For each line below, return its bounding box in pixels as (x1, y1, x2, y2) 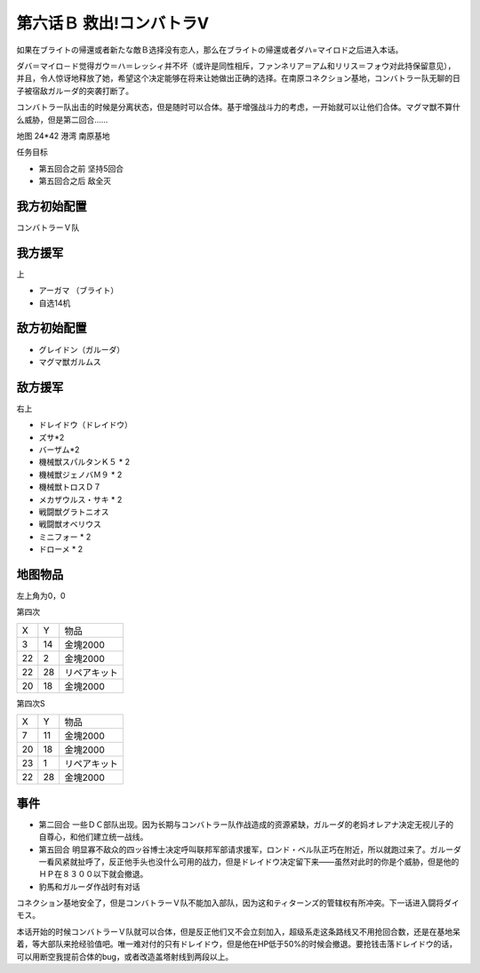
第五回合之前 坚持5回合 (38, 163, 124, 173)
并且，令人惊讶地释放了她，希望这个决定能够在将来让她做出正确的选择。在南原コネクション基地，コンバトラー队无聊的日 (16, 73, 461, 84)
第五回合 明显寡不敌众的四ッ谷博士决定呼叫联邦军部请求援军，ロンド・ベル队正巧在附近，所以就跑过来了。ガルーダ (38, 844, 461, 855)
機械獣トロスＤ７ (38, 482, 101, 492)
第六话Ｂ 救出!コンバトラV (16, 13, 209, 33)
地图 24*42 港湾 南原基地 (16, 130, 110, 141)
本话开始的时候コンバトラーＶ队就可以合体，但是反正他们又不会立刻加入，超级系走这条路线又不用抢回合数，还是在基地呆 (16, 926, 461, 937)
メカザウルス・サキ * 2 (38, 494, 123, 505)
